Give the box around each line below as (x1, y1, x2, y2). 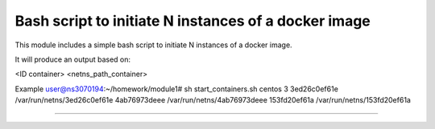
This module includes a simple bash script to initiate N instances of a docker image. (14, 40, 293, 50)
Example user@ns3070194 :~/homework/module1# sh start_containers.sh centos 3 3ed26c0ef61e (14, 84, 338, 94)
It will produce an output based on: (14, 54, 131, 64)
